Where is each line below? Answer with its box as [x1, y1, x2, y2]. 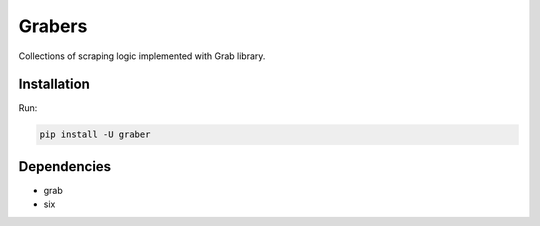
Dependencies [18, 158, 112, 175]
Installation [18, 76, 90, 93]
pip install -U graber [39, 129, 151, 140]
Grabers [18, 15, 88, 37]
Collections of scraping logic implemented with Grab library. [18, 50, 266, 62]
